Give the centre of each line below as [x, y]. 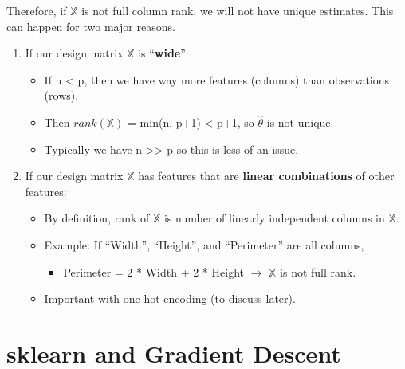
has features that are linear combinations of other [266, 176]
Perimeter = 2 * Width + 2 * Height [153, 271]
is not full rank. [318, 271]
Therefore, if [37, 10]
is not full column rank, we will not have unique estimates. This [238, 10]
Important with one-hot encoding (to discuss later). [170, 298]
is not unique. [300, 122]
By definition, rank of [97, 218]
